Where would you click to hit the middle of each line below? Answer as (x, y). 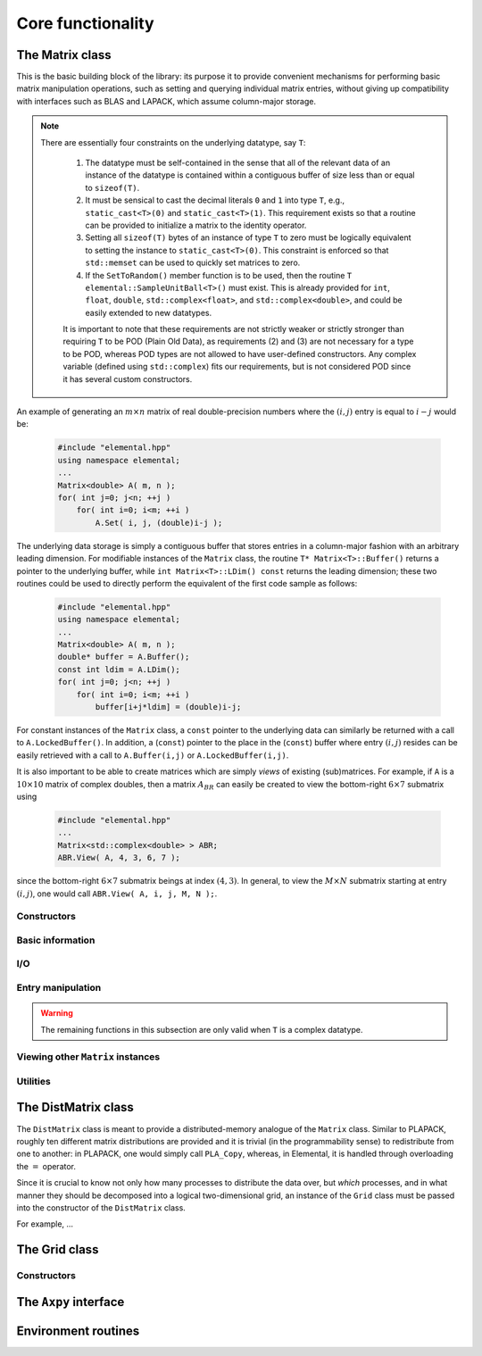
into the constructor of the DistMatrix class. (101, 1207)
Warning (57, 1013)
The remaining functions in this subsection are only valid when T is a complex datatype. (202, 1029)
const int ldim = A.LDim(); (119, 669)
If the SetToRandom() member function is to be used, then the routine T (219, 275)
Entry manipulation (59, 987)
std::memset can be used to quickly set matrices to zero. (193, 262)
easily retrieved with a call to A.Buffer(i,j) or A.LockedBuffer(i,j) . (153, 755)
